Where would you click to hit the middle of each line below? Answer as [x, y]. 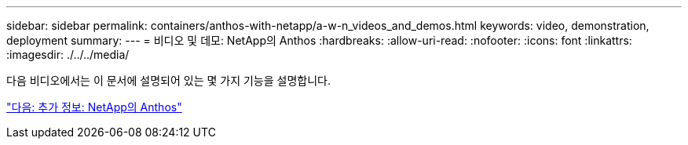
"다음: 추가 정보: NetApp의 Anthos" [94, 107]
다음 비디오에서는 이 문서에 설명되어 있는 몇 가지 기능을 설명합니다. [168, 80]
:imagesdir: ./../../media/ [68, 54]
